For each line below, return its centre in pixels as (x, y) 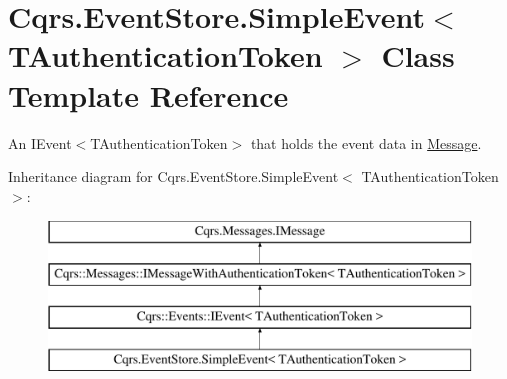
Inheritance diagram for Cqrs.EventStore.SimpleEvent (173, 176)
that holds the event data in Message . (366, 142)
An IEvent (40, 142)
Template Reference (148, 94)
